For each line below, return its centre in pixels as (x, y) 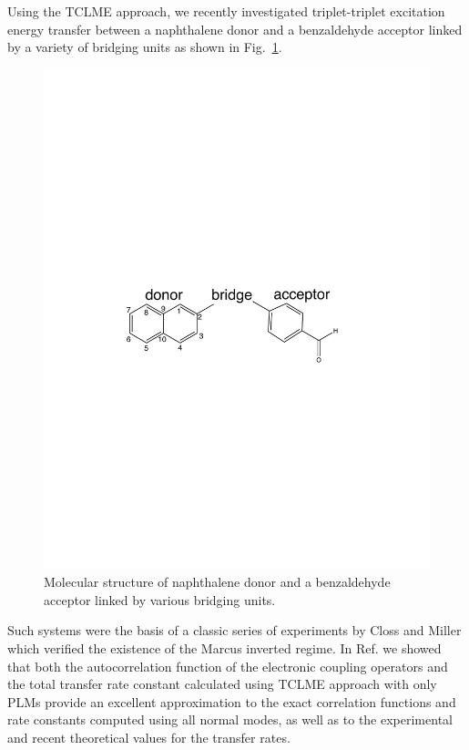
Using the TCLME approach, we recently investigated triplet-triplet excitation (226, 11)
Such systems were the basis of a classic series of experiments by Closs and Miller (234, 630)
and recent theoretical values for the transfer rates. (149, 738)
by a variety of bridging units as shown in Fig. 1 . (145, 47)
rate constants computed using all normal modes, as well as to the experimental (230, 719)
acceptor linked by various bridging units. (160, 599)
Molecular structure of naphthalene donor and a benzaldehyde (217, 582)
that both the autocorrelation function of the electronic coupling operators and (228, 666)
